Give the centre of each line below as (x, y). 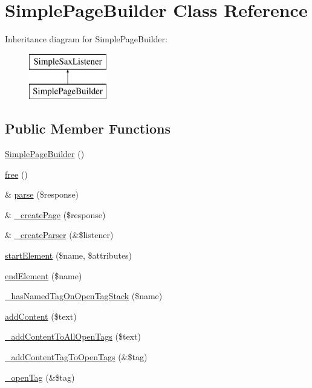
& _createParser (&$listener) (59, 235)
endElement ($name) (44, 275)
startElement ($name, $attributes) (69, 255)
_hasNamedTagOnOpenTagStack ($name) (84, 296)
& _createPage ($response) (55, 214)
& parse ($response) (42, 194)
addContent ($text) (41, 316)
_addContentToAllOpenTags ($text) (73, 336)
